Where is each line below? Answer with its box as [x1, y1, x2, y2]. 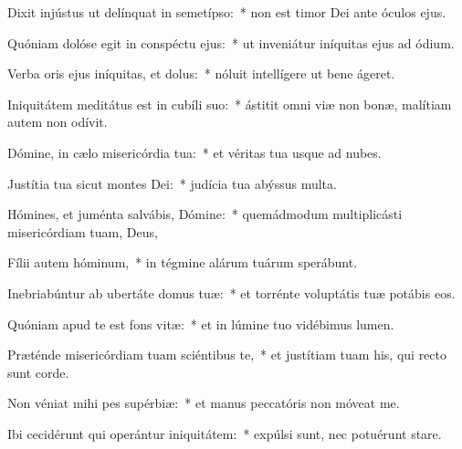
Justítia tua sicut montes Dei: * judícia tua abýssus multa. [7, 173, 337, 193]
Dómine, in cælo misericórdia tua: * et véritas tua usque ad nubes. [7, 142, 382, 162]
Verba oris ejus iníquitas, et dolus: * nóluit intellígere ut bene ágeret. [7, 64, 395, 83]
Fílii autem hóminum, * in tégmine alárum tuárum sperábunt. [7, 253, 358, 272]
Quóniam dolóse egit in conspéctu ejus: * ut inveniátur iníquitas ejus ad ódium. [7, 33, 455, 52]
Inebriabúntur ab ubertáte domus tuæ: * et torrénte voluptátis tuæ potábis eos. [7, 283, 456, 302]
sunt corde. [7, 362, 69, 381]
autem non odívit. [7, 112, 108, 131]
